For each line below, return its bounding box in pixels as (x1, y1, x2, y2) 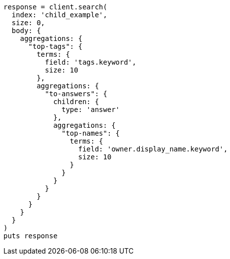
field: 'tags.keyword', (45, 58, 136, 66)
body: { (11, 27, 41, 35)
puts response (3, 232, 58, 240)
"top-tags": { (28, 42, 83, 50)
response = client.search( (3, 3, 107, 11)
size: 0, (11, 19, 45, 27)
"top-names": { (62, 129, 120, 137)
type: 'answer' (62, 106, 120, 113)
